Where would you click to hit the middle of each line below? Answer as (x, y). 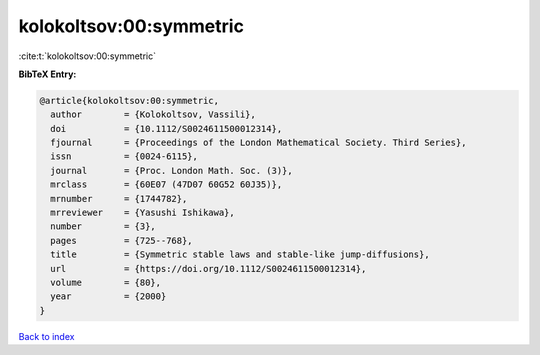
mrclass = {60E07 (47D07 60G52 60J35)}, (166, 184)
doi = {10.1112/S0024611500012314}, (166, 128)
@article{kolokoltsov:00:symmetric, (129, 100)
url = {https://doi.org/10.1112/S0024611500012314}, (208, 268)
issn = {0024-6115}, (124, 156)
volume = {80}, (106, 282)
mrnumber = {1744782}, (119, 198)
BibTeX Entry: (47, 74)
